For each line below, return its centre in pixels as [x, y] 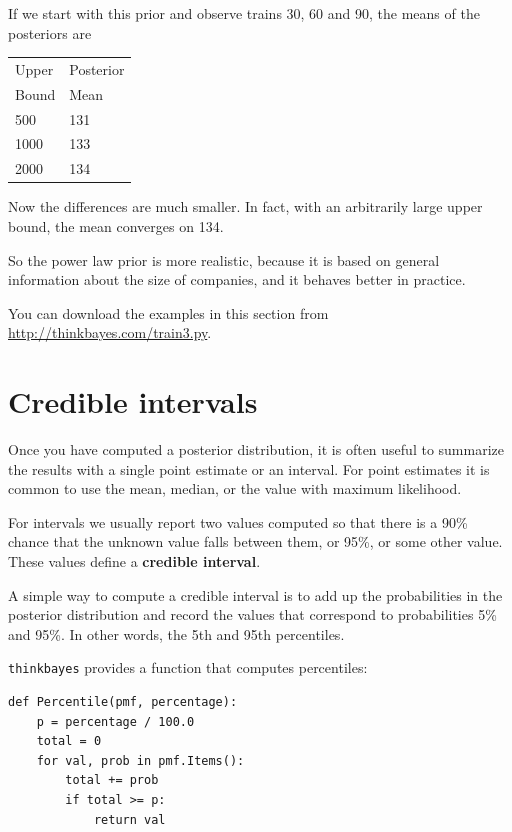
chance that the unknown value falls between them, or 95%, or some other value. [255, 541]
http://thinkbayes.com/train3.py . [110, 332]
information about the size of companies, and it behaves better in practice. [237, 279]
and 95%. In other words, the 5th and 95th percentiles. [176, 633]
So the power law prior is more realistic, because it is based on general [224, 259]
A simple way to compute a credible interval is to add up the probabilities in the [255, 594]
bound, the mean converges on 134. [116, 226]
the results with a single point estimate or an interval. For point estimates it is [249, 468]
